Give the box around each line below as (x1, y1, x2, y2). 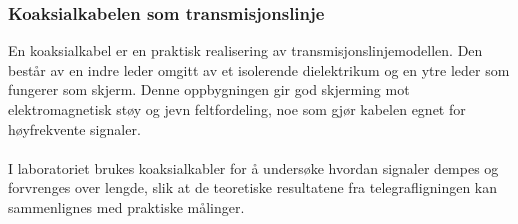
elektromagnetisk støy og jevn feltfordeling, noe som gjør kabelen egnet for (8, 99, 466, 119)
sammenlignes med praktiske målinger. (8, 196, 245, 217)
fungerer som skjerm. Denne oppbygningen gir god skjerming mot (8, 79, 410, 100)
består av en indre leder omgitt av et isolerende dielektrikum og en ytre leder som (8, 59, 510, 80)
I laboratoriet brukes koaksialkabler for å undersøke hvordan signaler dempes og (8, 157, 499, 178)
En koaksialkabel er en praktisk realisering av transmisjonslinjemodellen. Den (8, 40, 483, 61)
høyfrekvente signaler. (8, 118, 141, 139)
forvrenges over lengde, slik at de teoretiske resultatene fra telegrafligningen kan (8, 177, 498, 198)
